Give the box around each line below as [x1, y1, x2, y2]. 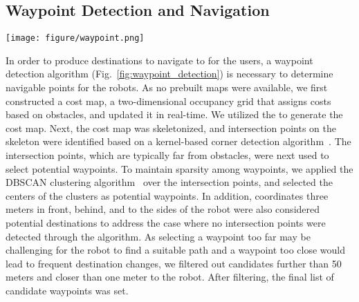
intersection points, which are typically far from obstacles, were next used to [6, 148, 329, 162]
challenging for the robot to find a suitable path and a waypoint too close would [6, 243, 346, 257]
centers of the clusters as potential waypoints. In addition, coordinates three [6, 188, 329, 202]
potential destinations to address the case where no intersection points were [6, 215, 326, 229]
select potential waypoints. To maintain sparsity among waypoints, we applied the [6, 161, 353, 176]
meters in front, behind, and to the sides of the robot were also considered [6, 202, 320, 216]
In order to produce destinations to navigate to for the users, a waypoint [6, 53, 313, 67]
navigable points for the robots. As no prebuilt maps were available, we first [6, 80, 328, 95]
